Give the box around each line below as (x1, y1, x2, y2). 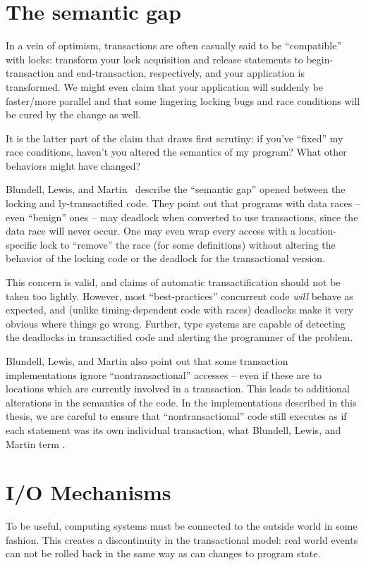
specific (6, 237, 37, 252)
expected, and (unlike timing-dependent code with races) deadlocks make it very (6, 302, 353, 317)
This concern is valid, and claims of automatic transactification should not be (6, 275, 341, 290)
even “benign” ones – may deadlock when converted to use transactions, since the (6, 209, 358, 224)
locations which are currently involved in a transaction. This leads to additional (6, 381, 350, 396)
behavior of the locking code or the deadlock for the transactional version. (6, 251, 326, 266)
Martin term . (6, 436, 66, 451)
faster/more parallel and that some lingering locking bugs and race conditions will (6, 93, 360, 108)
